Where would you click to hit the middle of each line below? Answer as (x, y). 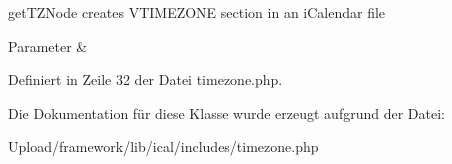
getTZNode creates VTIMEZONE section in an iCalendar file (197, 12)
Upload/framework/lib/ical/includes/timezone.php (163, 146)
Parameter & (48, 45)
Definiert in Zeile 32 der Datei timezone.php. (145, 79)
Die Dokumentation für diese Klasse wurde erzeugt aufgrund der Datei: (226, 112)
